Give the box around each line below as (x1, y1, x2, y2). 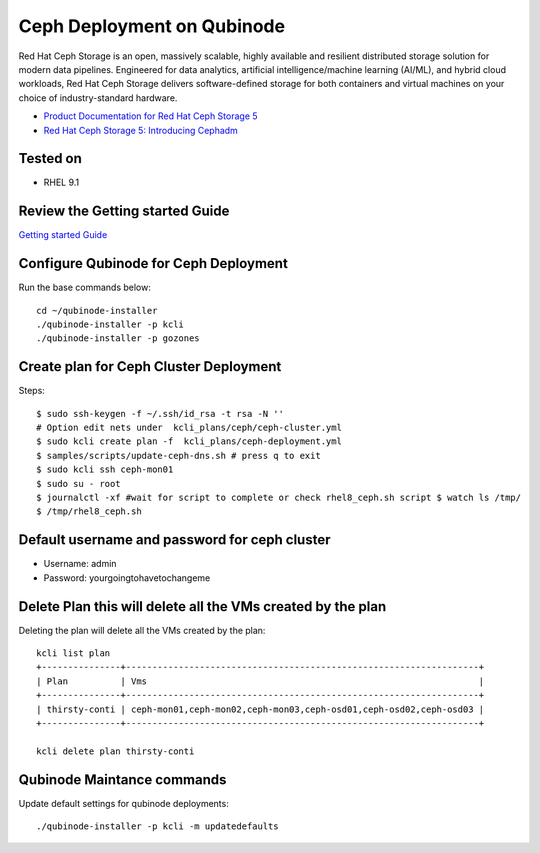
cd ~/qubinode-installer (36, 305, 158, 316)
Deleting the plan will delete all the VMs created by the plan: (18, 624, 266, 636)
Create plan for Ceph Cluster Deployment (18, 358, 282, 375)
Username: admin (43, 558, 117, 570)
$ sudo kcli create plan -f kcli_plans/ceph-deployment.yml (36, 436, 342, 447)
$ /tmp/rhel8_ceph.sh (36, 506, 142, 517)
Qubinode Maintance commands (18, 771, 227, 788)
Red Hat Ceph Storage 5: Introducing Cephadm (43, 124, 239, 136)
